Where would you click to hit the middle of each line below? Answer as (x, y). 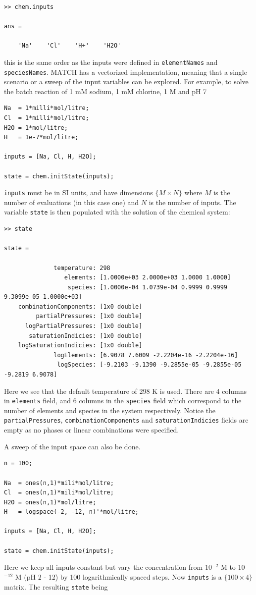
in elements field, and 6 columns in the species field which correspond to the (123, 401)
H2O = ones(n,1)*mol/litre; (50, 502)
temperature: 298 (82, 268)
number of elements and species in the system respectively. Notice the (110, 410)
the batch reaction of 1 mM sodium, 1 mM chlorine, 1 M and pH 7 (105, 91)
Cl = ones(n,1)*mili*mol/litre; (59, 493)
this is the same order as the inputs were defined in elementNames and (111, 62)
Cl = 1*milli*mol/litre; (47, 118)
